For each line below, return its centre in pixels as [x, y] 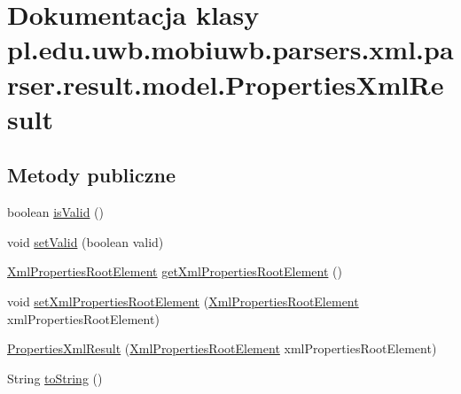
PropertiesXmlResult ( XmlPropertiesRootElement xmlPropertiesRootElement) [222, 348]
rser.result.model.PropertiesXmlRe [226, 84]
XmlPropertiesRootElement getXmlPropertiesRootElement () [175, 271]
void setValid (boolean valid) [86, 241]
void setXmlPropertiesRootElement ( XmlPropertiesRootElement [183, 301]
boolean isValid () [56, 212]
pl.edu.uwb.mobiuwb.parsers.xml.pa [230, 49]
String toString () [55, 378]
